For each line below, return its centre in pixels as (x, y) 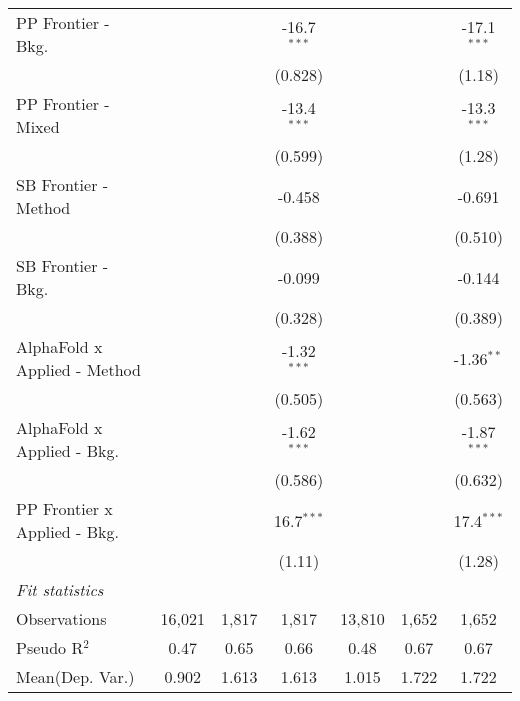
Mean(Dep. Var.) (75, 676)
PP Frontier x (64, 508)
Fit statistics (60, 589)
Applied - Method (78, 369)
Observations (61, 618)
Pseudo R (50, 647)
